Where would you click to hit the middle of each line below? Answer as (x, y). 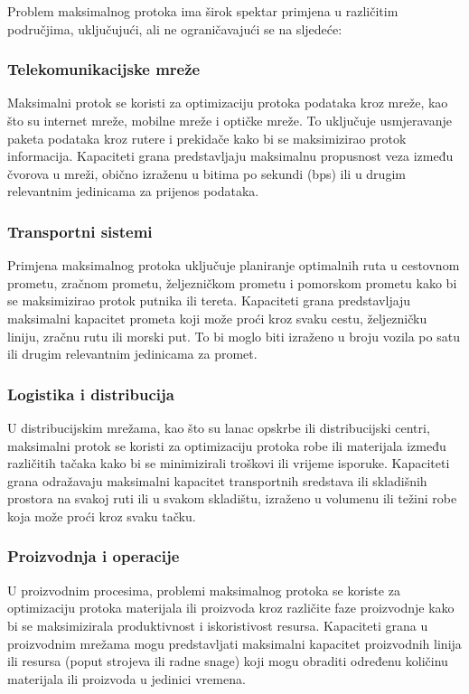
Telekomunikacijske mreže (104, 69)
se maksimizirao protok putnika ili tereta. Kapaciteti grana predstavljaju (209, 300)
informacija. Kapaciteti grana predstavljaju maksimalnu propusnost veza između (230, 156)
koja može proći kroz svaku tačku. (102, 516)
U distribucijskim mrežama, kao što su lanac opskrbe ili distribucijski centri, (219, 427)
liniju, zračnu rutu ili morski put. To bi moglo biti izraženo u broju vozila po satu (234, 336)
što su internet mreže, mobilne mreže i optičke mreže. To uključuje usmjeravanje (230, 120)
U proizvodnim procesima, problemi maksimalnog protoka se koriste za (204, 590)
